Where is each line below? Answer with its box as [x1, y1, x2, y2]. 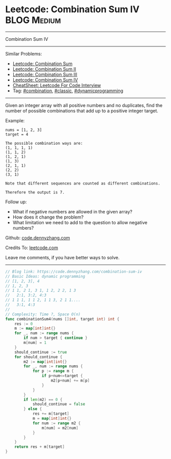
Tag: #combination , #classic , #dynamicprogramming [12, 88, 124, 94]
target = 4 [5, 131, 28, 137]
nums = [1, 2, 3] [5, 127, 42, 132]
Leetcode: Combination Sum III [12, 71, 77, 77]
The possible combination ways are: [5, 141, 83, 146]
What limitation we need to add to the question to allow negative [12, 219, 148, 225]
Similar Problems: [5, 50, 42, 57]
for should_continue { [14, 354, 63, 360]
